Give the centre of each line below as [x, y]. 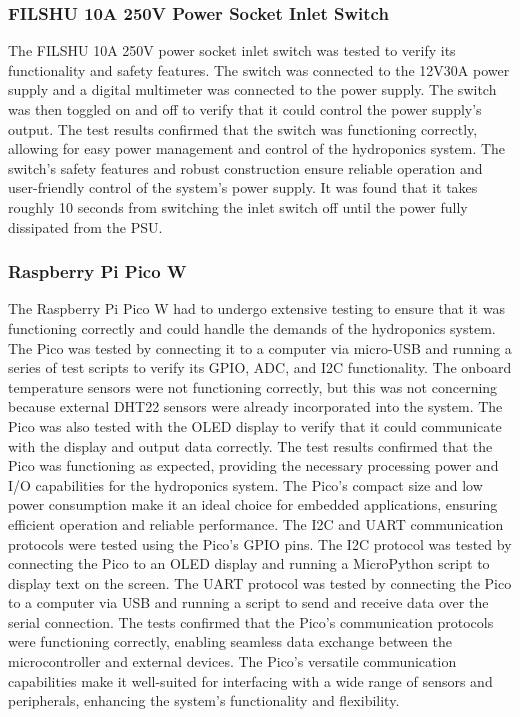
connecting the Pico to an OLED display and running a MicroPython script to [249, 563]
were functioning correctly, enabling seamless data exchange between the [230, 641]
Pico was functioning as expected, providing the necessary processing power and [253, 465]
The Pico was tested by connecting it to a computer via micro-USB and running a [260, 347]
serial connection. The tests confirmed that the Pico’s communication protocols [251, 621]
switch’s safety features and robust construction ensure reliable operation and [245, 167]
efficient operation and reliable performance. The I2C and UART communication [256, 523]
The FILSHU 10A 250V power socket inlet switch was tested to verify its [232, 50]
